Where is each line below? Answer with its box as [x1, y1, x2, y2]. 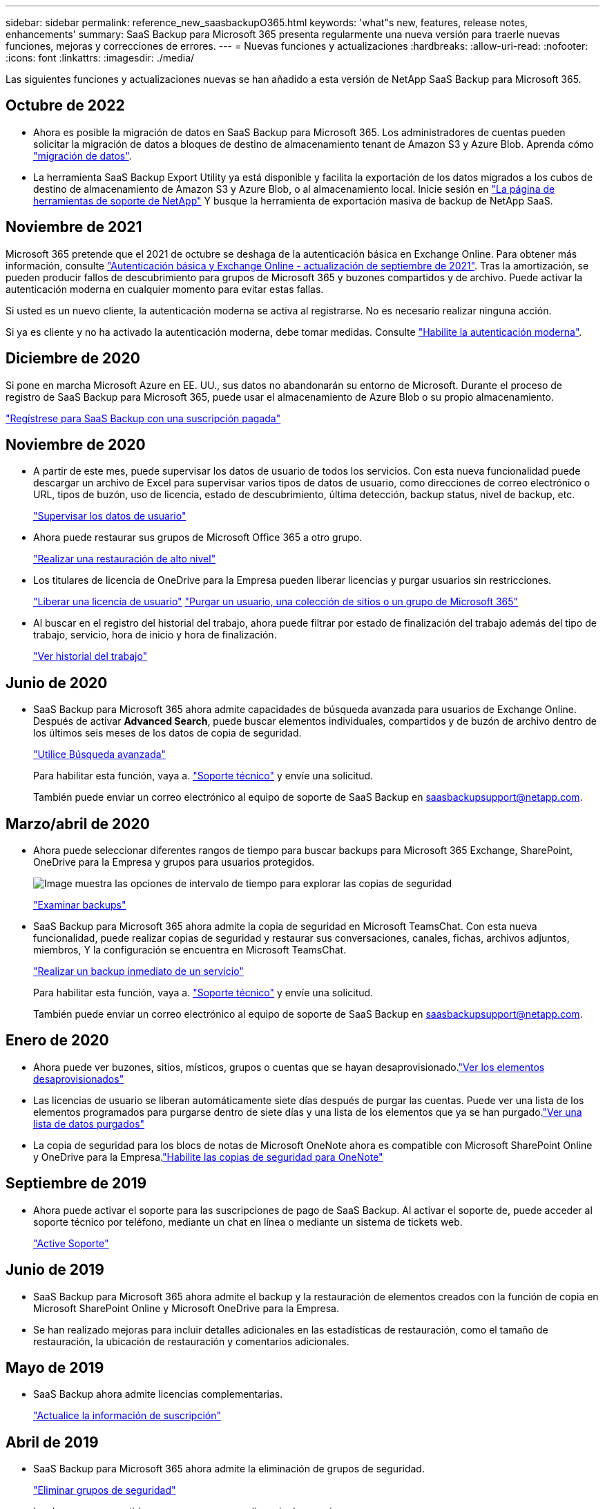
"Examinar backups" [33, 899, 126, 911]
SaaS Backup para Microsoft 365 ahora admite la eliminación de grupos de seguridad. [33, 1463, 425, 1475]
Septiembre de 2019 [6, 1175, 147, 1193]
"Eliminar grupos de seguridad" [33, 1484, 176, 1497]
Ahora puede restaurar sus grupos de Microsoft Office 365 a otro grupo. [33, 531, 363, 544]
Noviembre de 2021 [6, 218, 142, 236]
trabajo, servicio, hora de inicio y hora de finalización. [33, 629, 277, 641]
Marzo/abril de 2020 [6, 815, 150, 833]
